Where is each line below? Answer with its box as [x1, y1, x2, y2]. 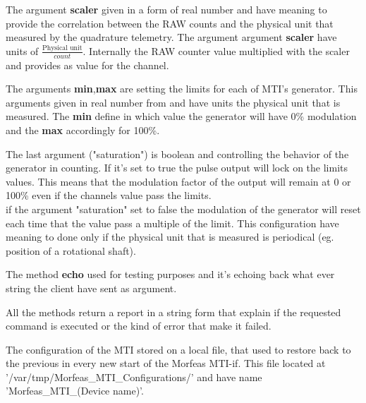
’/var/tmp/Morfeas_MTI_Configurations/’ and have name [6, 369, 262, 384]
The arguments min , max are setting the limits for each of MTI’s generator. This [6, 81, 358, 96]
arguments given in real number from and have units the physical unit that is [6, 95, 341, 109]
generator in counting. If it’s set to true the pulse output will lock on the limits [6, 160, 348, 175]
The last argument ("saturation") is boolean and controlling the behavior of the [6, 146, 349, 161]
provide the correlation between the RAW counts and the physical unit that [6, 16, 334, 30]
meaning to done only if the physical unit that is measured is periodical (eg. [6, 229, 334, 244]
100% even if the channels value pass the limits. [6, 188, 212, 203]
